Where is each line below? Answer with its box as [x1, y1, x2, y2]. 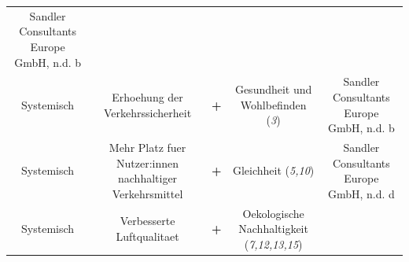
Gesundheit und [234, 81, 312, 98]
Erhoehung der [112, 88, 183, 105]
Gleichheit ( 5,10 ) [232, 162, 315, 179]
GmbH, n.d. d [327, 185, 395, 201]
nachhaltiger [118, 170, 178, 186]
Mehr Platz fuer [109, 139, 186, 155]
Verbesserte [120, 212, 175, 229]
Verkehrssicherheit [104, 104, 192, 120]
